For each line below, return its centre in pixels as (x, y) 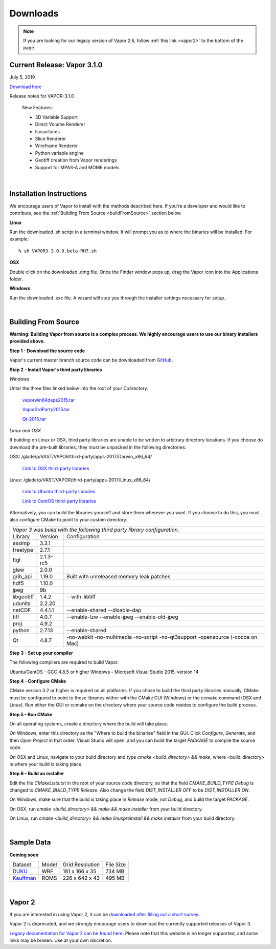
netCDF (22, 610)
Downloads (34, 13)
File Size (116, 864)
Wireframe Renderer (56, 146)
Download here (26, 87)
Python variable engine (59, 153)
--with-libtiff (81, 596)
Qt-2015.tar (34, 419)
